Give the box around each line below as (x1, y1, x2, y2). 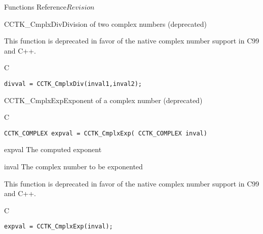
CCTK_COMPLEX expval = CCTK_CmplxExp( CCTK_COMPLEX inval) (4, 129, 207, 137)
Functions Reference (4, 2, 67, 12)
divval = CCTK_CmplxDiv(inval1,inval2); (4, 80, 142, 87)
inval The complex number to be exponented (4, 161, 143, 172)
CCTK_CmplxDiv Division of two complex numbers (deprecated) (4, 18, 207, 29)
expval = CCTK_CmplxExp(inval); (4, 223, 113, 230)
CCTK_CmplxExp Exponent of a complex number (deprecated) (4, 95, 203, 105)
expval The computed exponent (4, 144, 102, 155)
